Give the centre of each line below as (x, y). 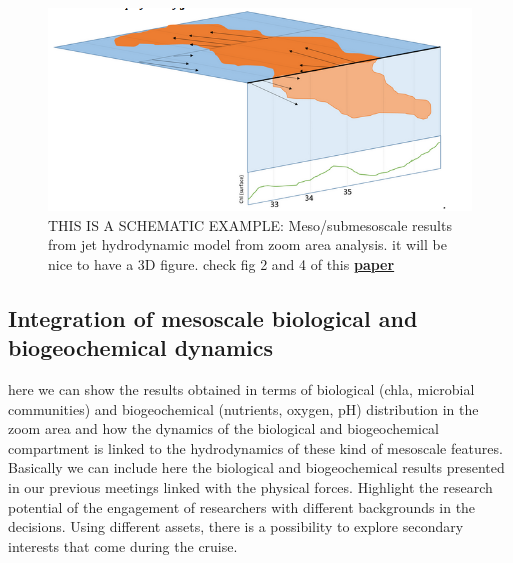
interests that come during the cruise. (123, 545)
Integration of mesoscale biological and (213, 317)
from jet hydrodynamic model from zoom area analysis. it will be (247, 244)
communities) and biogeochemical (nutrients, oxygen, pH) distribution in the (243, 408)
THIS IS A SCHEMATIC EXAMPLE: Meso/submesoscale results (250, 224)
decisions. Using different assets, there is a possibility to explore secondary (236, 526)
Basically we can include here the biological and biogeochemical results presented (256, 467)
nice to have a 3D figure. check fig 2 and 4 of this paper (221, 263)
